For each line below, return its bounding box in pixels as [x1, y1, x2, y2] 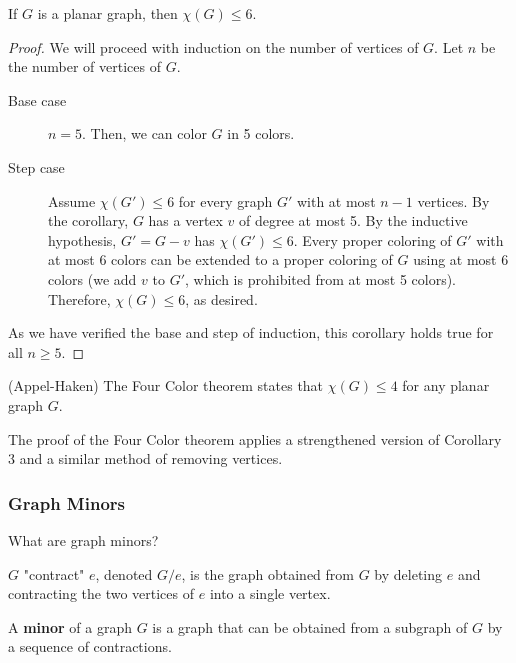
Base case [8, 89, 67, 110]
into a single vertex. [209, 583, 331, 604]
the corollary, [48, 210, 129, 231]
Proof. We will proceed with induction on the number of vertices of [8, 36, 419, 57]
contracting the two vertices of [8, 583, 195, 604]
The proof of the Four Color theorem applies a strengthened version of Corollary [8, 428, 502, 449]
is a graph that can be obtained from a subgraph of [152, 616, 468, 637]
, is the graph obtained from [181, 563, 354, 584]
